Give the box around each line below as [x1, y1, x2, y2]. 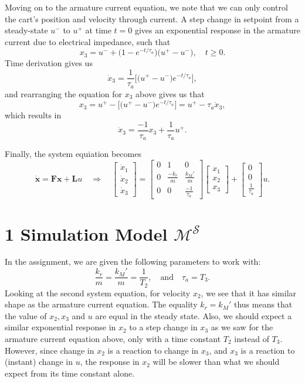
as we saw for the [211, 321, 273, 333]
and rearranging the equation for [5, 87, 123, 100]
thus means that [233, 298, 293, 310]
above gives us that [135, 87, 205, 100]
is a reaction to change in [107, 344, 199, 356]
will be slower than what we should [152, 355, 280, 368]
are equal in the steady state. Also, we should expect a [95, 309, 292, 322]
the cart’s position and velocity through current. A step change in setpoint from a [5, 12, 299, 25]
